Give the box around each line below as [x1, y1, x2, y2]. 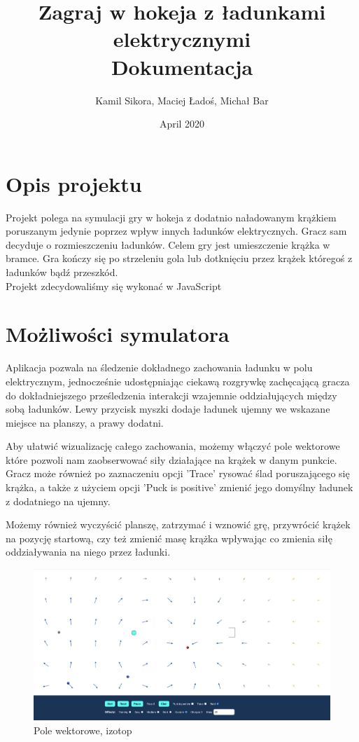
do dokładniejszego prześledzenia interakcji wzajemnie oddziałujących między [6, 387, 337, 402]
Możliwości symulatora [6, 320, 230, 348]
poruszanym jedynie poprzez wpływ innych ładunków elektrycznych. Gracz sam [6, 224, 347, 238]
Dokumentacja [111, 52, 253, 81]
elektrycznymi [113, 25, 251, 53]
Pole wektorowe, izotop [34, 722, 132, 737]
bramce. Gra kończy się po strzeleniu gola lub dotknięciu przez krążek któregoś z [6, 251, 353, 266]
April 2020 [159, 116, 205, 131]
